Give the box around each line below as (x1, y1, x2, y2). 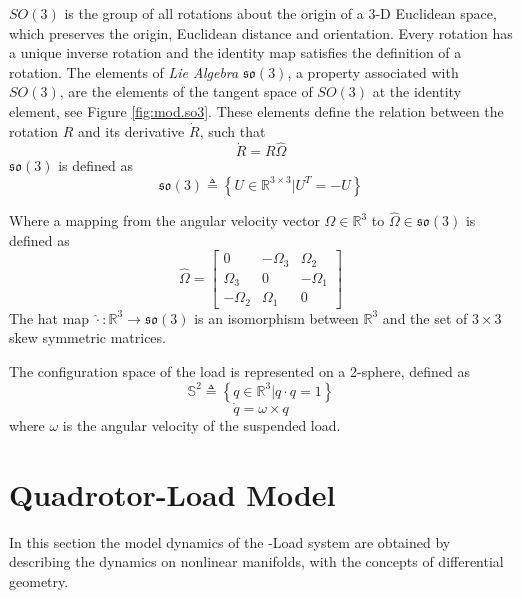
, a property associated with (287, 61, 459, 82)
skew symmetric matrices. (9, 327, 166, 348)
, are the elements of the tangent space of (59, 81, 313, 102)
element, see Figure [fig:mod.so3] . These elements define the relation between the (9, 100, 504, 121)
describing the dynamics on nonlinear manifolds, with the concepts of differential (9, 551, 504, 572)
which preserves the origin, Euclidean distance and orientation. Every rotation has (9, 22, 513, 43)
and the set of (382, 307, 468, 328)
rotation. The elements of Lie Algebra (9, 61, 239, 82)
